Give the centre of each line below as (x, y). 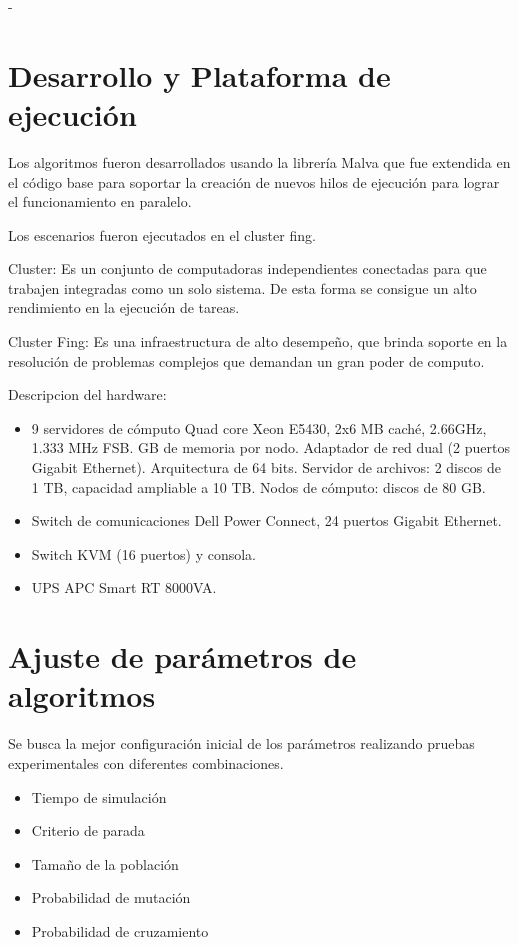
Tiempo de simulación (99, 796)
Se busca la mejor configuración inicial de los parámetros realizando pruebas (241, 743)
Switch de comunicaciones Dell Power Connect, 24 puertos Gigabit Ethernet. (266, 520)
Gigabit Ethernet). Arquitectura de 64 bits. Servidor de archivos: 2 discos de (266, 467)
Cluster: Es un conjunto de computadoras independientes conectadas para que (247, 268)
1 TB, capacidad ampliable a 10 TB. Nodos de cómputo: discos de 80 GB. (258, 486)
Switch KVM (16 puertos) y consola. (143, 553)
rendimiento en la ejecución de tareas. (124, 307)
